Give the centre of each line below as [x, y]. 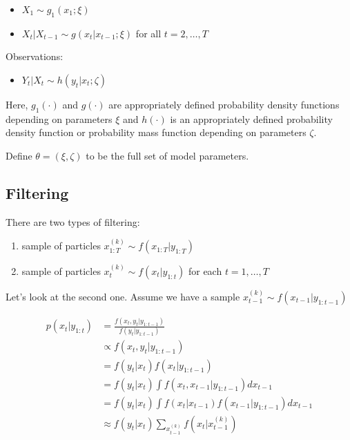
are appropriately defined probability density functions [224, 104]
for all [148, 33]
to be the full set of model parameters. [167, 155]
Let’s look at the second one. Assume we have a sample [123, 296]
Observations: [35, 56]
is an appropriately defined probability [251, 118]
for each [205, 270]
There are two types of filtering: [73, 221]
